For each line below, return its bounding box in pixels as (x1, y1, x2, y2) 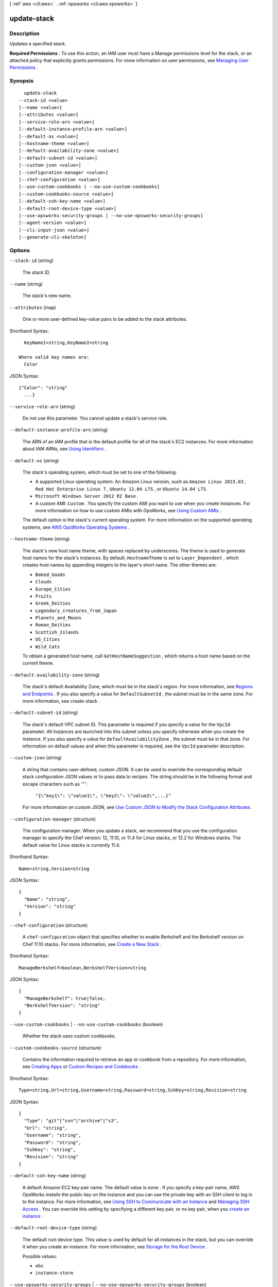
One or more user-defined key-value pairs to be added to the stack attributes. (22, 316, 187, 322)
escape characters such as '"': (22, 780, 88, 787)
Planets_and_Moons (35, 615, 82, 621)
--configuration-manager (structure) (9, 816, 96, 822)
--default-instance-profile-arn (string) (9, 427, 108, 433)
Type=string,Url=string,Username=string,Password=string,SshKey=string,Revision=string (19, 1087, 247, 1093)
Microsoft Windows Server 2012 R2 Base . (35, 493, 138, 499)
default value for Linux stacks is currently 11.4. (22, 842, 120, 848)
